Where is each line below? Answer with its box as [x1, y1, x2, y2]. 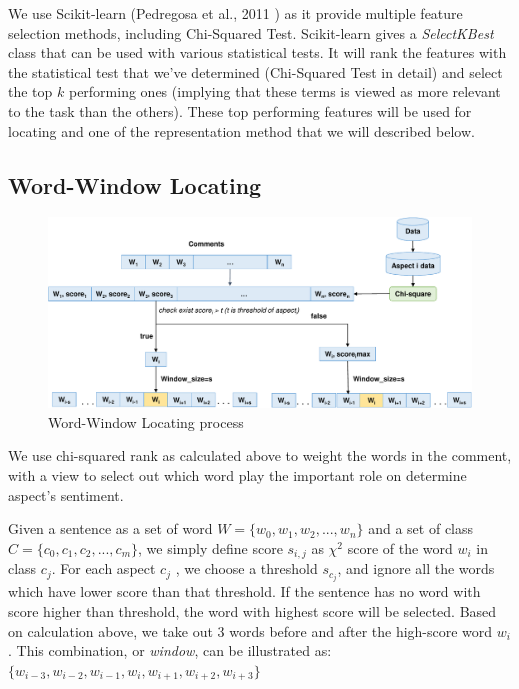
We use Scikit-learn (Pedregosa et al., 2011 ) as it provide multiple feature [8, 3, 463, 23]
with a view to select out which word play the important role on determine [8, 465, 467, 486]
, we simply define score [138, 537, 283, 558]
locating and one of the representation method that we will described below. [8, 120, 475, 141]
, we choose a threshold [175, 558, 318, 579]
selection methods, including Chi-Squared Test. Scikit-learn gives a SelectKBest [8, 22, 494, 43]
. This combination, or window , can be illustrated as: [8, 640, 332, 661]
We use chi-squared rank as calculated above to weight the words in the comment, [8, 445, 512, 466]
